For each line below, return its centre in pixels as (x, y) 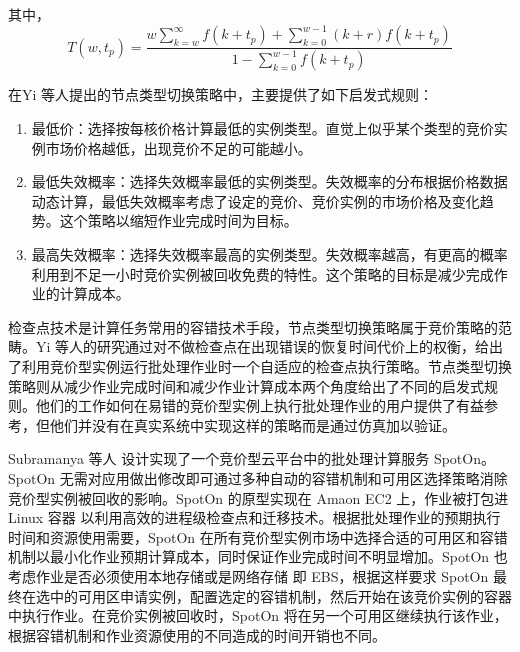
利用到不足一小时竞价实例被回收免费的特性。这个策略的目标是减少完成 (262, 273)
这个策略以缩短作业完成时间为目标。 (178, 220)
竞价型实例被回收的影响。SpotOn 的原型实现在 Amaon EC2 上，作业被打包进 (258, 497)
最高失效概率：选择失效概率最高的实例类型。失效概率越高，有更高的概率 (269, 254)
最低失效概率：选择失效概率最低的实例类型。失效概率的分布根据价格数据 (269, 181)
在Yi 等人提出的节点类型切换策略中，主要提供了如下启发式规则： (221, 94)
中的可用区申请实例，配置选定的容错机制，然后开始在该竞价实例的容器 (280, 595)
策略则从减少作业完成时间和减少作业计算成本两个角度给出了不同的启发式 (246, 385)
